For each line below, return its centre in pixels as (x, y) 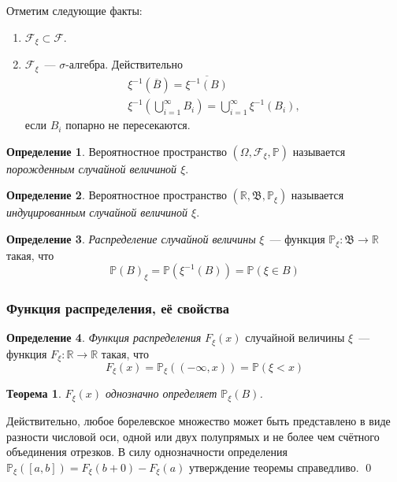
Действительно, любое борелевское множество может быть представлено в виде (198, 420)
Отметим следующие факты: (74, 10)
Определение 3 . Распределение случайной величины (131, 239)
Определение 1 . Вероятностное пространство (117, 151)
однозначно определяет (161, 393)
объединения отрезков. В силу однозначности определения (147, 452)
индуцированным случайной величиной (97, 212)
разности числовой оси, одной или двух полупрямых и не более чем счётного (193, 436)
